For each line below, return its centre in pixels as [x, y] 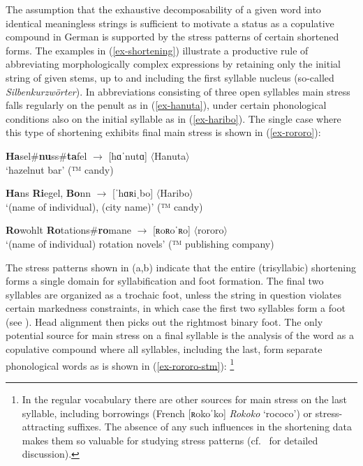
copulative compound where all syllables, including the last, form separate [164, 349]
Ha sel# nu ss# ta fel [46, 155]
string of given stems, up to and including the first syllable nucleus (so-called [170, 77]
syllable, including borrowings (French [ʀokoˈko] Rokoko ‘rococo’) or [167, 413]
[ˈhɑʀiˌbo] [133, 193]
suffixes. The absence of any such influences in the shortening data [210, 427]
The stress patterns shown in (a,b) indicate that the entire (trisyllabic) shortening [181, 267]
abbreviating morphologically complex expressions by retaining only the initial [173, 64]
